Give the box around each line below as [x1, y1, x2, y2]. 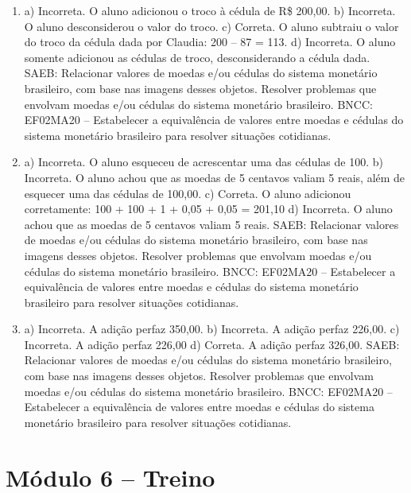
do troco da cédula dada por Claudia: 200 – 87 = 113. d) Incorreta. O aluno [24, 33, 396, 50]
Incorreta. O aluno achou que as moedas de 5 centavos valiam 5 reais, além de [24, 169, 405, 185]
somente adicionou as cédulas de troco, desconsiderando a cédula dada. [24, 49, 370, 65]
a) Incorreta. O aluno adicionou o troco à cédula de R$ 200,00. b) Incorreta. [24, 2, 396, 18]
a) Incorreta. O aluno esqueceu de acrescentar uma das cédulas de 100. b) [24, 153, 383, 170]
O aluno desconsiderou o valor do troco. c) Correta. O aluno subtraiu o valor [24, 17, 399, 34]
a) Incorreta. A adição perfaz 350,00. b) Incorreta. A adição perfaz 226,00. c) [24, 320, 400, 337]
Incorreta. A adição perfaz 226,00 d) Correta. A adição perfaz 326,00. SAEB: [24, 336, 400, 352]
